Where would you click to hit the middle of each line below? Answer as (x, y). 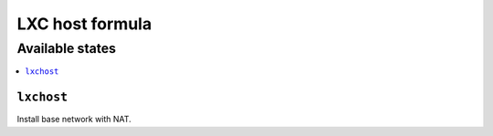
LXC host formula (84, 24)
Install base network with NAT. (74, 120)
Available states (67, 48)
